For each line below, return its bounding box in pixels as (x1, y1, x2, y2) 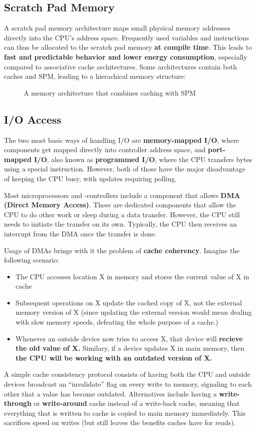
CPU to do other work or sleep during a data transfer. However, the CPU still (4, 209, 240, 219)
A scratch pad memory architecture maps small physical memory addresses (4, 23, 230, 33)
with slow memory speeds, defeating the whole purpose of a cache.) (15, 317, 219, 327)
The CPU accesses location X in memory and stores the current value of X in (15, 271, 250, 281)
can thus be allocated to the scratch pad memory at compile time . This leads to (4, 42, 252, 52)
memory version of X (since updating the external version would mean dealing (15, 307, 252, 317)
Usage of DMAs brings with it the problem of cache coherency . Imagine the (4, 245, 240, 255)
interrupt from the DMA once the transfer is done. (4, 228, 157, 238)
